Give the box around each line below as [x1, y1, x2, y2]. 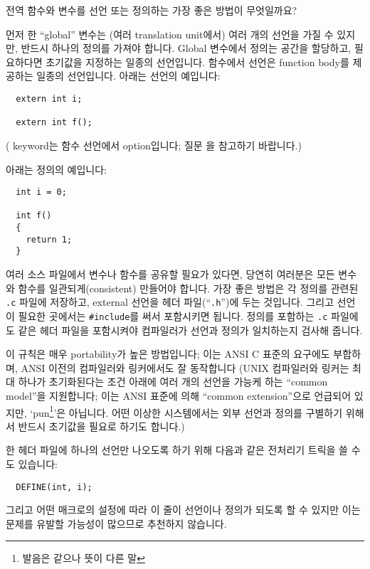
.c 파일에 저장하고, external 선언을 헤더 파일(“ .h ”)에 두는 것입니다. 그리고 [6, 294, 334, 309]
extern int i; [16, 93, 83, 104]
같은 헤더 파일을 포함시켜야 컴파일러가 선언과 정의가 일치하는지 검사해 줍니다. [18, 322, 363, 337]
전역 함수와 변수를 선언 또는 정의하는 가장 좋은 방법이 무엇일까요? [6, 3, 297, 17]
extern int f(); [16, 117, 92, 128]
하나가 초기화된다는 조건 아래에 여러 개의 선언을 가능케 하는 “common [18, 374, 328, 389]
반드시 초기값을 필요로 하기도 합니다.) [18, 418, 185, 433]
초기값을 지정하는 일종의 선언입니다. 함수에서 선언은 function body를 [46, 54, 349, 69]
